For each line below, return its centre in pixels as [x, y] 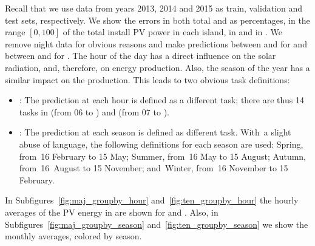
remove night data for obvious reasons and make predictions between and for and [156, 43]
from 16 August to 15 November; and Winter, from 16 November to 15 [154, 168]
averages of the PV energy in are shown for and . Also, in [112, 212]
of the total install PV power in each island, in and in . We [173, 32]
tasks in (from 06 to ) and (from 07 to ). [94, 111]
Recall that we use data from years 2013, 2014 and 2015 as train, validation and [154, 8]
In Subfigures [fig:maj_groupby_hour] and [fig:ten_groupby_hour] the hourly [152, 200]
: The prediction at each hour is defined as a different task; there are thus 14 [161, 100]
